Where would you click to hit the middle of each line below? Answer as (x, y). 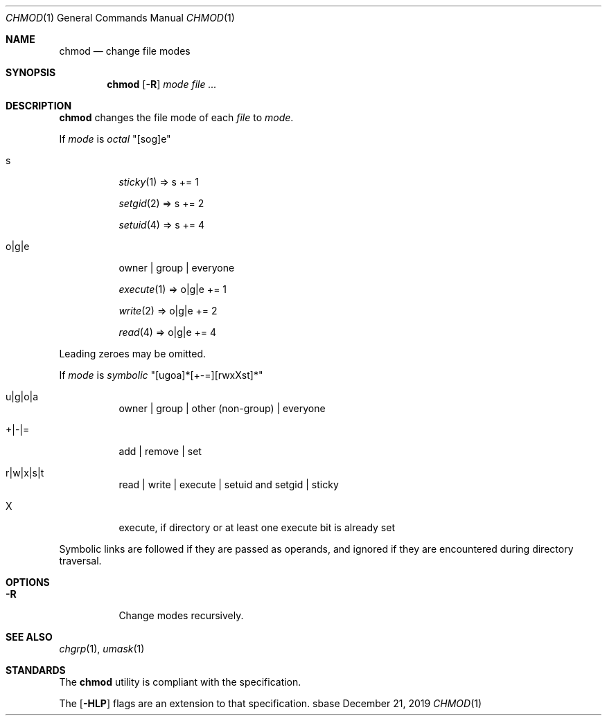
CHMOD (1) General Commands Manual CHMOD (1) (120, 18)
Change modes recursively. (181, 615)
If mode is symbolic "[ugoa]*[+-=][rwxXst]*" (161, 375)
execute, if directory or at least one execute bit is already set (257, 527)
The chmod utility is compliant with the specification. (180, 682)
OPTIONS (28, 582)
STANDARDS (36, 670)
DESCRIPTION (39, 106)
